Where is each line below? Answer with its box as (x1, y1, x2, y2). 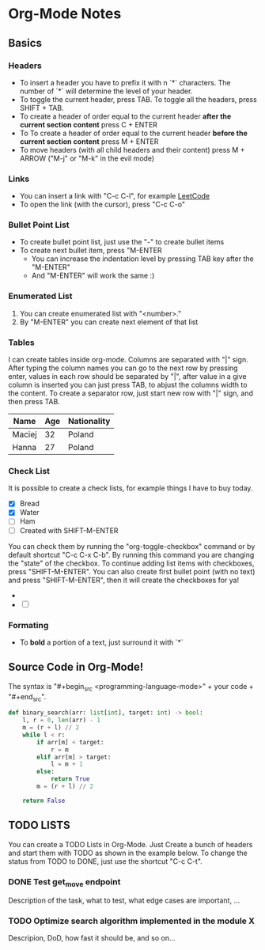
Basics (8, 36, 42, 50)
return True (50, 775, 90, 783)
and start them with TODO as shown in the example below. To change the (8, 848, 248, 857)
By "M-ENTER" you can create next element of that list (19, 317, 199, 327)
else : (36, 768, 55, 776)
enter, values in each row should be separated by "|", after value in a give (8, 372, 247, 381)
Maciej (12, 429, 37, 440)
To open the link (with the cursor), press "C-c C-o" (19, 199, 186, 210)
